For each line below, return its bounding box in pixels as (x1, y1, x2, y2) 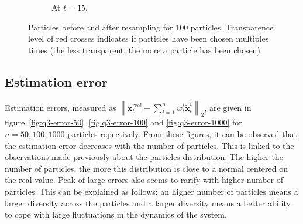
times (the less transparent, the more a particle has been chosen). (28, 43, 263, 56)
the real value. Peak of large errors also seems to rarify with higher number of (5, 174, 284, 186)
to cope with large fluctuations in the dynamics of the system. (5, 208, 227, 220)
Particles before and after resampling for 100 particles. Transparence (28, 21, 274, 33)
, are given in (204, 101, 252, 113)
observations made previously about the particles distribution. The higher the (5, 151, 283, 163)
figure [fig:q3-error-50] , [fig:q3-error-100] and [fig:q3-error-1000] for (5, 116, 242, 128)
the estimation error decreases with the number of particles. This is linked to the (5, 139, 294, 151)
